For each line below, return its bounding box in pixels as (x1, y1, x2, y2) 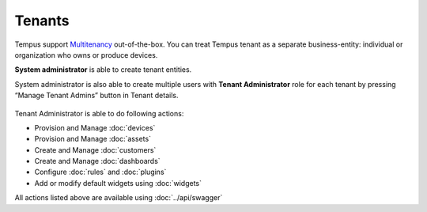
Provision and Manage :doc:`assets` (34, 134, 152, 144)
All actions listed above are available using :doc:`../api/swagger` (14, 193, 223, 203)
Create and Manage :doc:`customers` (34, 145, 157, 154)
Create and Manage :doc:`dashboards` (34, 157, 161, 166)
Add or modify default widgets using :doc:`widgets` (34, 178, 202, 187)
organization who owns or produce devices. (14, 50, 158, 59)
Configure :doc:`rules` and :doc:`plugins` (34, 167, 167, 177)
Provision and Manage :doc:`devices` (34, 123, 156, 132)
